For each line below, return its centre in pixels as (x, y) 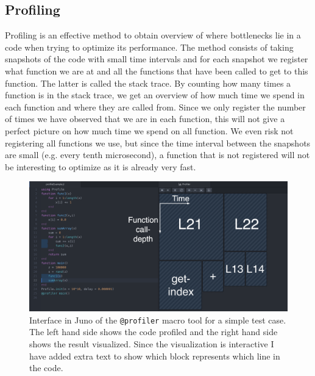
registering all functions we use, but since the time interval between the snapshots (158, 143)
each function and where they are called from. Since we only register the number (155, 107)
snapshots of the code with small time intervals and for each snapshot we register (157, 59)
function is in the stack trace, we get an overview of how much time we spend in (155, 95)
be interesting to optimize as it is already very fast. (101, 166)
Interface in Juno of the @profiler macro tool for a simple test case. (158, 320)
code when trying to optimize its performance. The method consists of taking (149, 47)
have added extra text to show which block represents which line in (155, 356)
